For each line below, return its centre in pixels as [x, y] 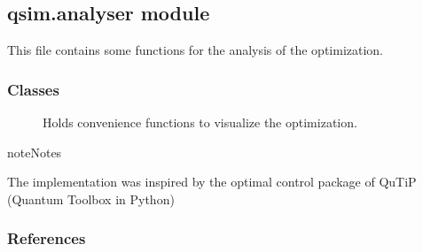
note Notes [35, 152]
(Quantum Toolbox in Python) [91, 199]
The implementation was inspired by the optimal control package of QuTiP [212, 182]
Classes [33, 89]
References [47, 238]
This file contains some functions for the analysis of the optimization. [196, 50]
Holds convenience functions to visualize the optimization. [200, 122]
